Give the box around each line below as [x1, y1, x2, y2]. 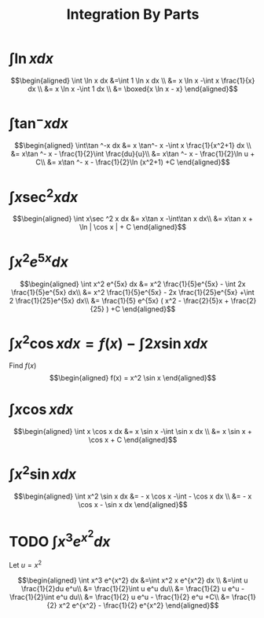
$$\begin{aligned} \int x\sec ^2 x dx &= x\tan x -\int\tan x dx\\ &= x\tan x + [12, 214, 254, 223]
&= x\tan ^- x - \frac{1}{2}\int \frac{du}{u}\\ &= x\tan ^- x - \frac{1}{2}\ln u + [10, 149, 255, 159]
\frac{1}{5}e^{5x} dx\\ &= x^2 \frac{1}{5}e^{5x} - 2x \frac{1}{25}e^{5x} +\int [11, 287, 255, 296]
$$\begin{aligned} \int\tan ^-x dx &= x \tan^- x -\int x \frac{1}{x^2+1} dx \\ [14, 141, 251, 150]
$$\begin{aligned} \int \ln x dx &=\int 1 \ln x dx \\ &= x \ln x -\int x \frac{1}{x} [10, 75, 255, 85]
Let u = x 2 [9, 559, 42, 569]
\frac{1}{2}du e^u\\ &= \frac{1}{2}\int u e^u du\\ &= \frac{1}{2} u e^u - [20, 583, 245, 593]
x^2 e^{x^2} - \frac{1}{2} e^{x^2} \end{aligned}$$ [58, 600, 219, 610]
